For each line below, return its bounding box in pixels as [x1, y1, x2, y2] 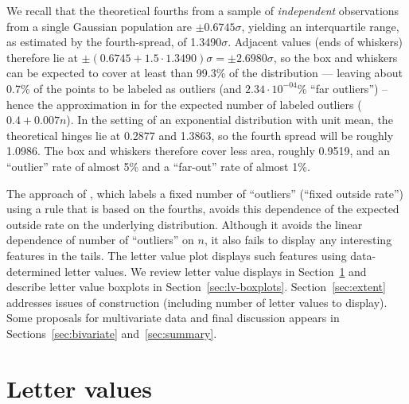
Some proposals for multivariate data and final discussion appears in [6, 309, 340, 326]
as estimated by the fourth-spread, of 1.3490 [6, 33, 222, 50]
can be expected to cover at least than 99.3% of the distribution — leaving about [6, 64, 403, 81]
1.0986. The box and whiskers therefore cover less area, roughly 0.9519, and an [6, 142, 390, 159]
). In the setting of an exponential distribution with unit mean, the [66, 111, 393, 128]
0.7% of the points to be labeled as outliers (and [6, 80, 242, 96]
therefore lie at [6, 49, 78, 65]
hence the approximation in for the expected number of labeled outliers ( [6, 95, 362, 112]
